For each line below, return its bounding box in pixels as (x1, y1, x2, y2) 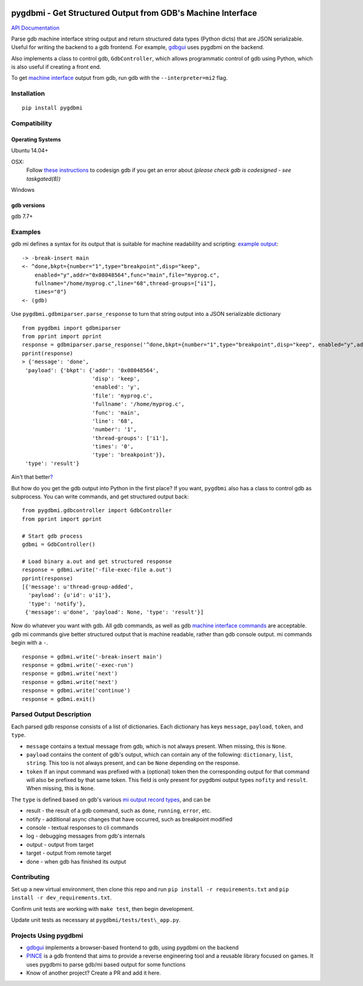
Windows (11, 186, 35, 193)
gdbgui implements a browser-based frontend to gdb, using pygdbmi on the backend (26, 944, 239, 951)
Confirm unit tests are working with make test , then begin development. (11, 905, 194, 912)
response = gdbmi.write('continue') (22, 687, 131, 694)
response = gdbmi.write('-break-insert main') (22, 653, 163, 660)
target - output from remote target (26, 849, 111, 856)
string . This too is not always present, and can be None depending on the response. (26, 760, 240, 767)
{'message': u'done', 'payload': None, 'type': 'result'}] (25, 609, 204, 616)
